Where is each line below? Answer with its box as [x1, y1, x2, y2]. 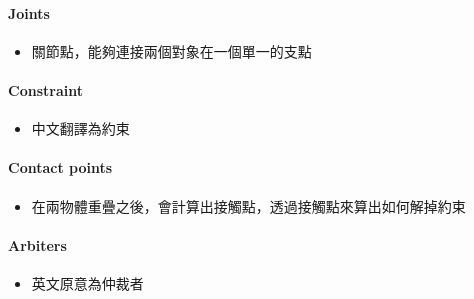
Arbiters [8, 234, 67, 255]
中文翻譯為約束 [31, 118, 130, 139]
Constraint [8, 79, 83, 100]
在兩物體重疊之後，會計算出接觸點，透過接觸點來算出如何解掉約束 [31, 195, 466, 216]
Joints [8, 2, 50, 23]
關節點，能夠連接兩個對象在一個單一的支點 [31, 40, 312, 61]
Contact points [8, 157, 113, 178]
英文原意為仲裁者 [31, 272, 144, 293]
